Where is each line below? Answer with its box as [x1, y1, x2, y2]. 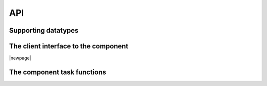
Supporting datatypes [9, 26, 79, 35]
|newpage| [9, 55, 32, 61]
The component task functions [9, 68, 106, 76]
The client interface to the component [9, 42, 129, 50]
